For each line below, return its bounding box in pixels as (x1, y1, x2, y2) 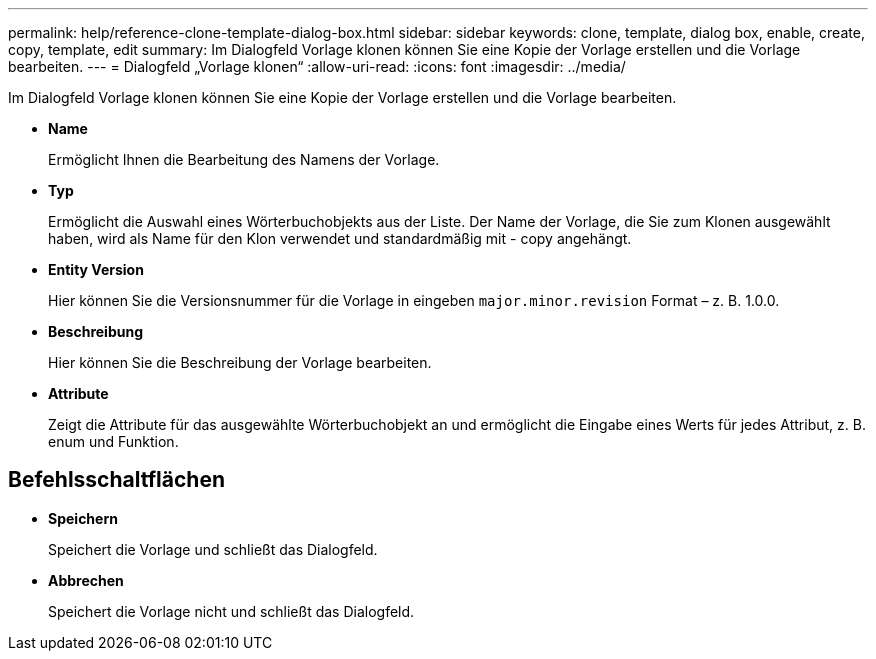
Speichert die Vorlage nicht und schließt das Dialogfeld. (48, 602, 415, 620)
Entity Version (48, 261, 144, 278)
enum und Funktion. (48, 433, 179, 450)
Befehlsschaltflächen (8, 467, 225, 493)
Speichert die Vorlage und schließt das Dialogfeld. (48, 540, 378, 558)
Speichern (48, 509, 118, 527)
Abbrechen (48, 571, 124, 589)
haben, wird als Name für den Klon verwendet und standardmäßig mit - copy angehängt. (48, 230, 632, 247)
